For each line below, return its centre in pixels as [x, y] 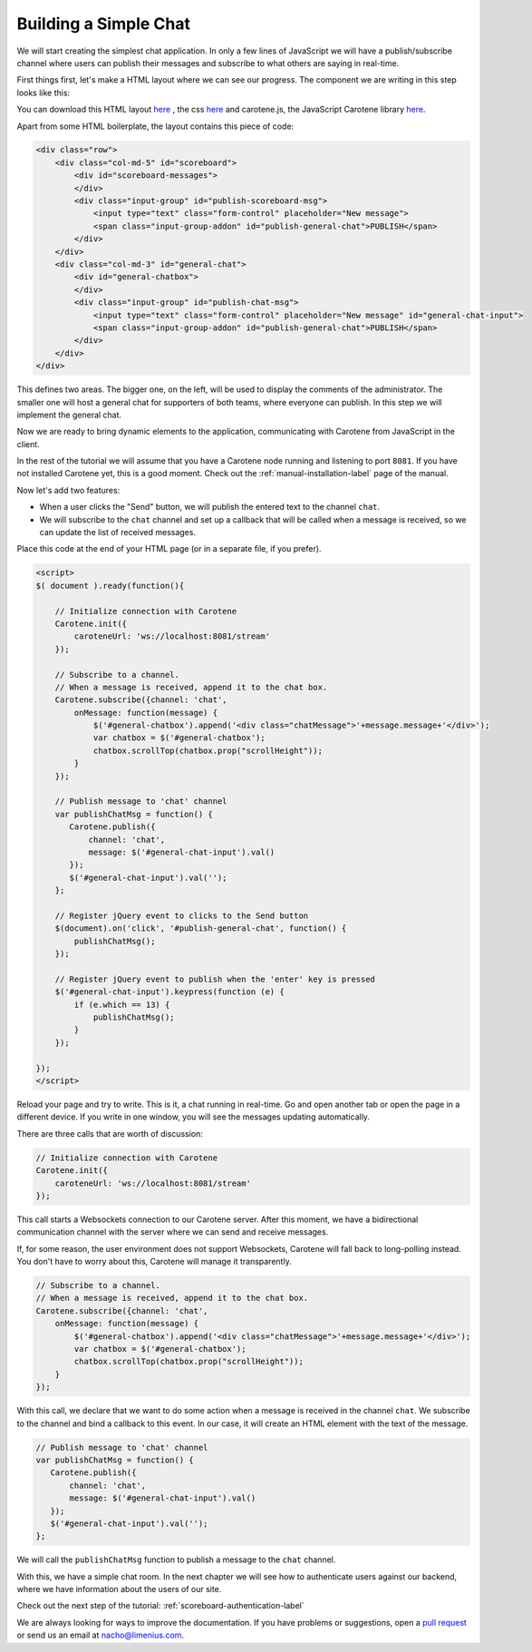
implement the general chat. [69, 415]
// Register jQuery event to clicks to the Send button [182, 915]
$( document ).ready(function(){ [110, 586]
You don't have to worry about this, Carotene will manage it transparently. [154, 1262]
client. [28, 444]
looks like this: [44, 93]
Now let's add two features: [68, 490]
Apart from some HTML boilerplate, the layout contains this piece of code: [155, 126]
